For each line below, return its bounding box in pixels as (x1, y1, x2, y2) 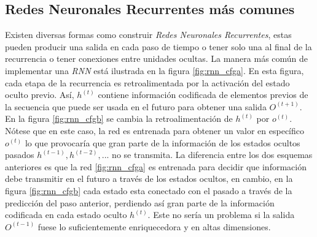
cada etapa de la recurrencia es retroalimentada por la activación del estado (5, 76, 290, 89)
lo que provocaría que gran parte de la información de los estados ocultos (25, 136, 300, 149)
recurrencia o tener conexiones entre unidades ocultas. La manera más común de (5, 52, 308, 65)
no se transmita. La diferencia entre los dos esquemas (112, 148, 313, 161)
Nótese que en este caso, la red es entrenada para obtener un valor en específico (5, 124, 305, 137)
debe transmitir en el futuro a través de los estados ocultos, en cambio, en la (5, 172, 293, 185)
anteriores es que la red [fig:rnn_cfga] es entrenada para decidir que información (5, 160, 307, 173)
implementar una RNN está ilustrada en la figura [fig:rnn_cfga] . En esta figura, (5, 64, 304, 77)
